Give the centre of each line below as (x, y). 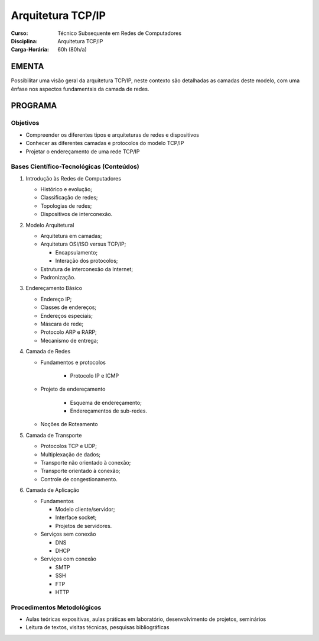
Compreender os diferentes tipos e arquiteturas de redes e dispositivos (112, 135)
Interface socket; (76, 517)
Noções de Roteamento (69, 424)
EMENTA (27, 67)
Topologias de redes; (66, 206)
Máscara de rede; (62, 324)
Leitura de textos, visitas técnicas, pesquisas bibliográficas (97, 627)
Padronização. (58, 277)
